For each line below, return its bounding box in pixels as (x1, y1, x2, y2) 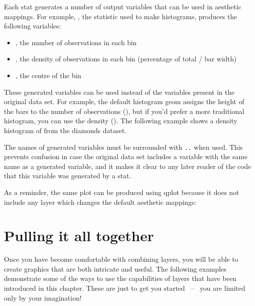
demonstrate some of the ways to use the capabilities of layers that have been (4, 273, 237, 283)
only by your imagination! (4, 292, 82, 303)
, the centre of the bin (15, 70, 81, 80)
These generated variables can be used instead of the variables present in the (4, 86, 234, 97)
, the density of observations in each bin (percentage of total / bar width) (15, 54, 237, 64)
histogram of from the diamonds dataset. (4, 125, 127, 135)
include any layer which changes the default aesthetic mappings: (4, 196, 197, 207)
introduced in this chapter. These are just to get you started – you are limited (4, 283, 246, 293)
